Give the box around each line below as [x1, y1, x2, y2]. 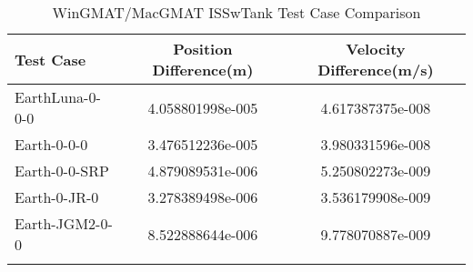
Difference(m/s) [317, 59, 434, 80]
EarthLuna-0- [15, 86, 101, 107]
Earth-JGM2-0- [15, 213, 113, 234]
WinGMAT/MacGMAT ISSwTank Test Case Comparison [52, 2, 421, 23]
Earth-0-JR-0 [15, 186, 99, 207]
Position [173, 38, 233, 59]
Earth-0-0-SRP [15, 160, 109, 181]
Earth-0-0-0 [15, 134, 88, 155]
